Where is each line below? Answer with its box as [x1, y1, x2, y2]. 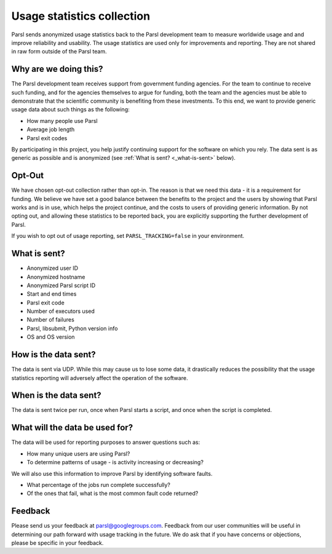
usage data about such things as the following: [11, 106, 130, 113]
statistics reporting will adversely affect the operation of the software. [11, 374, 188, 381]
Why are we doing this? [11, 64, 104, 74]
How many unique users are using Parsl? [26, 449, 130, 457]
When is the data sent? [11, 390, 101, 401]
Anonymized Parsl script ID [26, 282, 96, 289]
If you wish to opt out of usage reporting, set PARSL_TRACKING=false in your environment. [11, 232, 245, 240]
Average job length [26, 126, 75, 133]
